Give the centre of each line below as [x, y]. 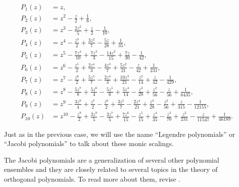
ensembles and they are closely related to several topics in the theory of [111, 169]
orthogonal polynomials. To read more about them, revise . [92, 179]
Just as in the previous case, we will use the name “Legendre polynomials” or [119, 134]
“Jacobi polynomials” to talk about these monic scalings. [89, 143]
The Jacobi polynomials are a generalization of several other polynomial [112, 159]
